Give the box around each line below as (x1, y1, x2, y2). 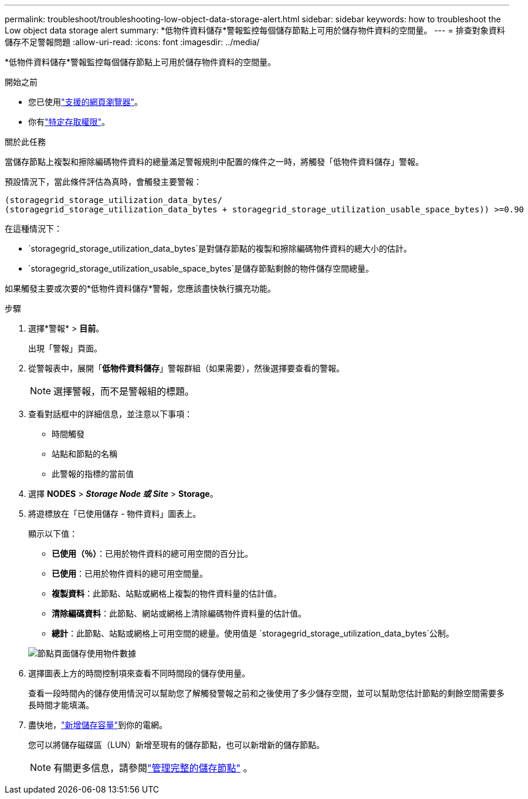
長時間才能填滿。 (28, 700, 94, 710)
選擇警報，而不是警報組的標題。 (53, 385, 195, 397)
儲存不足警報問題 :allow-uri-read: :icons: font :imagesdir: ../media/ (5, 37, 260, 47)
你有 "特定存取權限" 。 (28, 117, 110, 127)
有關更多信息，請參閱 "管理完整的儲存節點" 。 (53, 762, 253, 774)
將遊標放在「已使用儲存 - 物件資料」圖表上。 (28, 509, 201, 519)
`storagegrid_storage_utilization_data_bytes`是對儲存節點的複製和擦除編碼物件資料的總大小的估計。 (28, 243, 412, 253)
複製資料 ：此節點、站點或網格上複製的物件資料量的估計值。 (52, 588, 282, 598)
